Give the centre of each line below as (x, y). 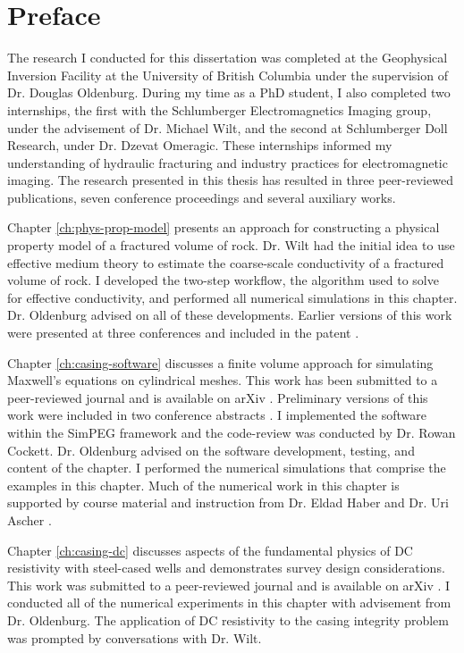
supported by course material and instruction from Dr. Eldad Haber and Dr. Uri (228, 502)
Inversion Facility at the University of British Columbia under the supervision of (228, 75)
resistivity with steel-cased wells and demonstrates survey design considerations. (226, 568)
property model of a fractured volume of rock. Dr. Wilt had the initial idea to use (231, 245)
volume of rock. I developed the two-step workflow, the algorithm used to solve (223, 280)
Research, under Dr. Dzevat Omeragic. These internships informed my (200, 145)
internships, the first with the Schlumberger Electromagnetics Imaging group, (219, 109)
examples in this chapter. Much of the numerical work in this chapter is (203, 485)
